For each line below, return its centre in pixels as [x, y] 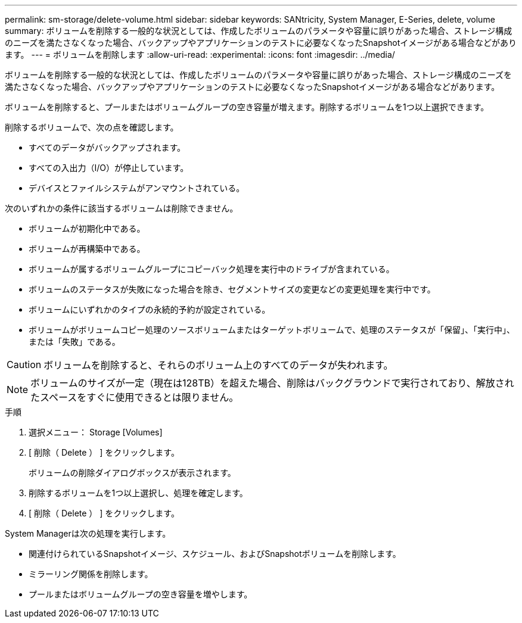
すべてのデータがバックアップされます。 [107, 147]
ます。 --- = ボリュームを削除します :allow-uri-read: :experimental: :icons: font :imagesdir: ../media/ [200, 54]
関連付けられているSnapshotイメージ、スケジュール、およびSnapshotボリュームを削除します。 [215, 554]
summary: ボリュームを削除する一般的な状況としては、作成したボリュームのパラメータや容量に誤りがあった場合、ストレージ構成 [259, 31]
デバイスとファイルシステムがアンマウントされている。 [137, 188]
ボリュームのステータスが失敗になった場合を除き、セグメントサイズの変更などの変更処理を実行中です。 [232, 289]
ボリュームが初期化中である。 [87, 228]
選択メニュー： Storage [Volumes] [96, 432]
